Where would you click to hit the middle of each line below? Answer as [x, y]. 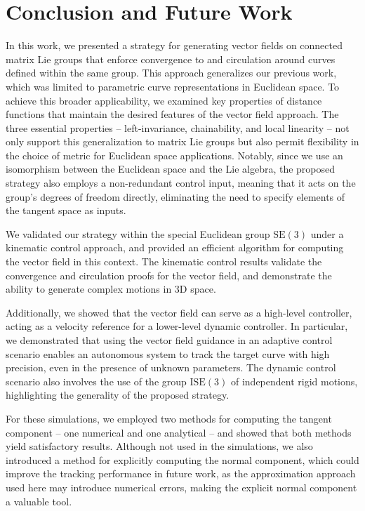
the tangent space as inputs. [66, 210]
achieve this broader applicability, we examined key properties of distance [164, 100]
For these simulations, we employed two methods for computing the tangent [169, 418]
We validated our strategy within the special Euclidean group [138, 233]
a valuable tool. [39, 501]
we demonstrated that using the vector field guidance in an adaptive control [169, 340]
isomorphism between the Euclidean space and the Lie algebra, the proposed [171, 169]
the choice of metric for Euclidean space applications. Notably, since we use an [174, 155]
